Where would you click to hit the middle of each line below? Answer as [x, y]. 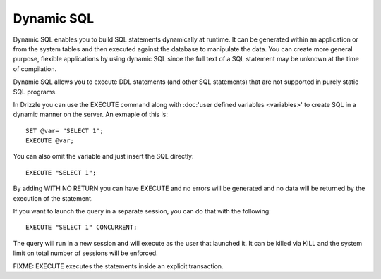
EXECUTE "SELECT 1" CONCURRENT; [81, 228]
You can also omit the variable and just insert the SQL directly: [103, 156]
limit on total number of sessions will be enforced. [85, 253]
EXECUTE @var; [50, 141]
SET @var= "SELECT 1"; [65, 131]
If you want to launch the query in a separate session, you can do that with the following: [142, 211]
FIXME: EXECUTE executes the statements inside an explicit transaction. [118, 266]
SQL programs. [35, 92]
